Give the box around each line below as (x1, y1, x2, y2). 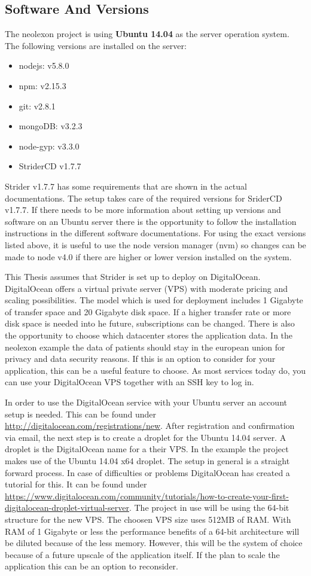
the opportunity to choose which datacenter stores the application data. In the (5, 329, 293, 342)
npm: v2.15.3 (19, 79, 66, 92)
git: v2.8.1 (19, 99, 56, 112)
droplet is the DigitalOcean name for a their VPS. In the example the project (5, 443, 289, 455)
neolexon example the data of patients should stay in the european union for (5, 340, 285, 353)
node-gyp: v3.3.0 (19, 139, 80, 152)
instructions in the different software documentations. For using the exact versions (5, 227, 306, 239)
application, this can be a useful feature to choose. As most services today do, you (5, 364, 306, 376)
